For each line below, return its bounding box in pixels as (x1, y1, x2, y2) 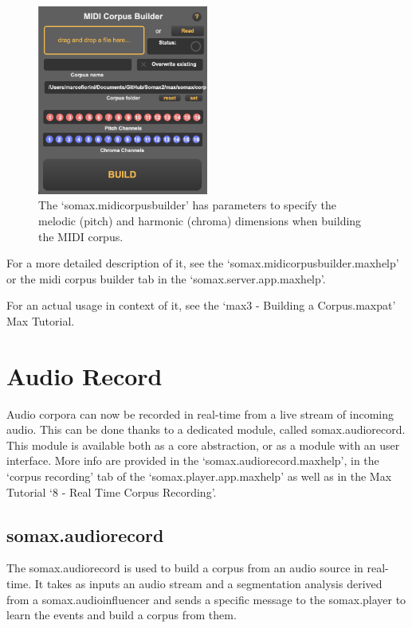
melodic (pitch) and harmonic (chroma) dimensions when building (38, 213, 362, 229)
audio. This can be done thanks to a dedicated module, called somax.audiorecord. (6, 421, 406, 438)
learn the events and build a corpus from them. (6, 607, 237, 623)
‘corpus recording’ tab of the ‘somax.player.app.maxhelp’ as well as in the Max (6, 468, 392, 485)
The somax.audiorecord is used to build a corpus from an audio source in (6, 560, 363, 576)
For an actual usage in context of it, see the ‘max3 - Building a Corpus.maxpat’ (6, 297, 396, 314)
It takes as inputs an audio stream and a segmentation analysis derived (34, 575, 383, 592)
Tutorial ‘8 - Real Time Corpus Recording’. (6, 483, 217, 500)
